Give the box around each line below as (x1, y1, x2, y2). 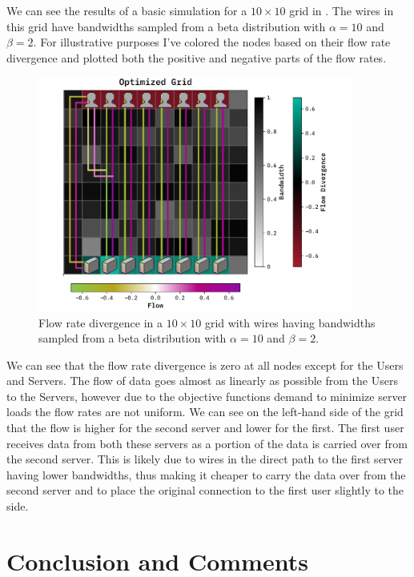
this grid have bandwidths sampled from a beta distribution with (6, 18, 326, 34)
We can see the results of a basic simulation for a (6, 2, 247, 18)
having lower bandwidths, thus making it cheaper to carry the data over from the (6, 466, 406, 483)
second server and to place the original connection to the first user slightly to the (6, 482, 404, 499)
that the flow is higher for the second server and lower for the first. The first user (6, 419, 404, 436)
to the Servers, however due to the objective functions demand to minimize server (6, 387, 408, 404)
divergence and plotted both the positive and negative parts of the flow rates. (6, 49, 387, 66)
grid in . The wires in (289, 2, 394, 18)
